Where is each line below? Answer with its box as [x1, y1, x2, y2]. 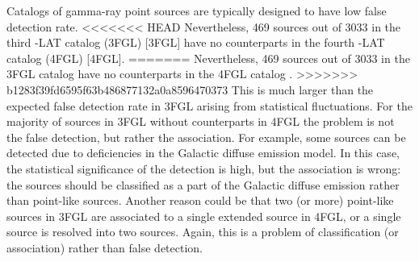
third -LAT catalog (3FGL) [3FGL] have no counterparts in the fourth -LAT [6, 34, 385, 51]
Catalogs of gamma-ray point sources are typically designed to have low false [6, 2, 387, 19]
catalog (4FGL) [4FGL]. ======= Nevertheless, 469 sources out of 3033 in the [6, 49, 410, 66]
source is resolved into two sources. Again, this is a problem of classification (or [6, 223, 399, 240]
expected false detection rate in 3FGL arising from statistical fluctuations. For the [6, 97, 413, 114]
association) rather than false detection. [6, 239, 203, 256]
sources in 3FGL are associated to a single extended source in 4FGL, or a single [6, 207, 401, 224]
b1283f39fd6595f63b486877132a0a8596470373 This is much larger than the [6, 81, 374, 98]
